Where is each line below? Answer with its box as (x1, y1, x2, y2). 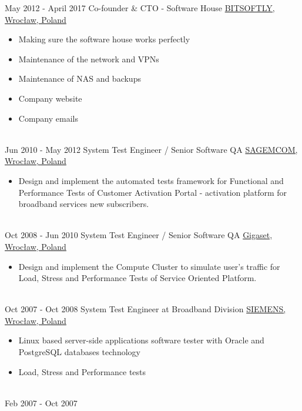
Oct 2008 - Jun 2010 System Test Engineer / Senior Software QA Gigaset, (5, 229, 273, 241)
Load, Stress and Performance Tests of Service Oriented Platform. (18, 272, 257, 284)
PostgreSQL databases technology (18, 346, 140, 358)
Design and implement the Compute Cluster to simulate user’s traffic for (18, 260, 280, 272)
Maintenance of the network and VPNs (18, 52, 159, 65)
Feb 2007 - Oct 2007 (5, 396, 78, 409)
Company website (18, 92, 82, 104)
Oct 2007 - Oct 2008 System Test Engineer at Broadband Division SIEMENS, (5, 303, 286, 315)
